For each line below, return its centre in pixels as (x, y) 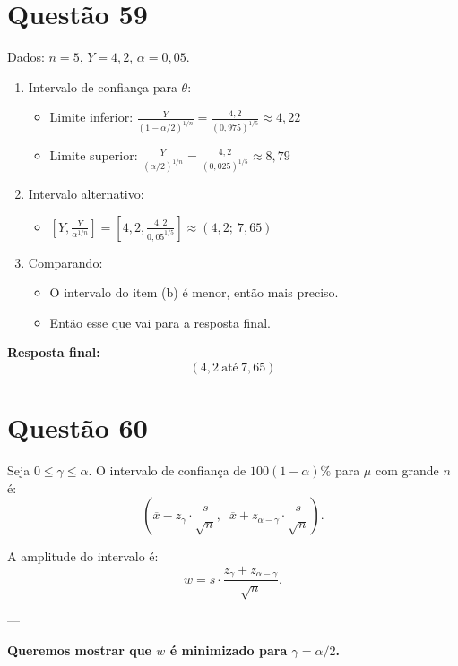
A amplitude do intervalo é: (83, 556)
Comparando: (65, 262)
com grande (407, 470)
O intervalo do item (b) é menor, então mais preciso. (194, 292)
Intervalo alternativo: (86, 194)
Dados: (26, 57)
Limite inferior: (91, 117)
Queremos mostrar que (79, 649)
